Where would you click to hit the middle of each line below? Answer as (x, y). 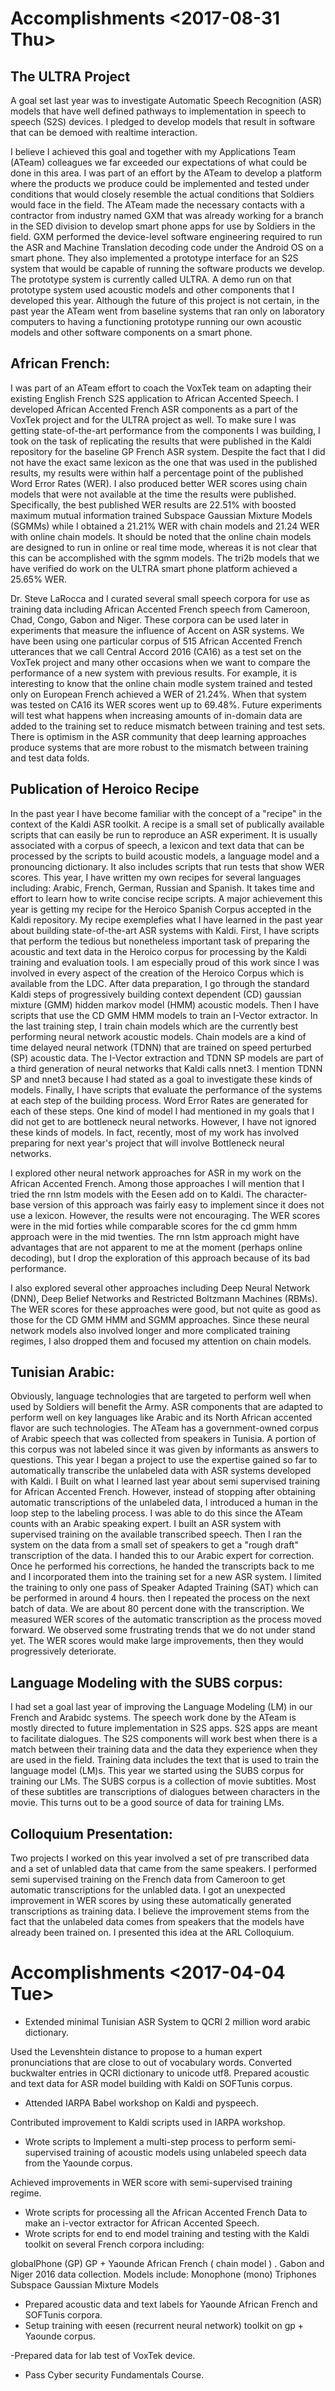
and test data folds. (50, 758)
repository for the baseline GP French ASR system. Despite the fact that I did (168, 451)
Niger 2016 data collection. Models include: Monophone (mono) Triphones (163, 2274)
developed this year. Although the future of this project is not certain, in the (165, 300)
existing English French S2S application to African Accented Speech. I (154, 398)
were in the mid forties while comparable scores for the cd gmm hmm (154, 1226)
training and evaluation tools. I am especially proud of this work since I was (165, 962)
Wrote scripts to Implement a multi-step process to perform (147, 2141)
